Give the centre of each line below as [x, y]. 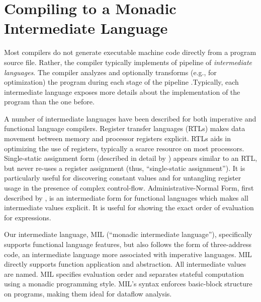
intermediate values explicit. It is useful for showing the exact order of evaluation [129, 207]
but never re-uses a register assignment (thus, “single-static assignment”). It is [125, 168]
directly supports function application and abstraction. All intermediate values [125, 264]
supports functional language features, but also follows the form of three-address [128, 244]
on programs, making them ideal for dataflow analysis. [88, 293]
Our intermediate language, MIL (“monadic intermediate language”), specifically [128, 234]
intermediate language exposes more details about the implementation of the [122, 92]
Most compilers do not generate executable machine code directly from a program [130, 52]
